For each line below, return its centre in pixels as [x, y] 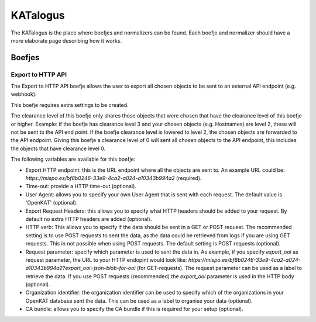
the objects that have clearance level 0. [58, 148]
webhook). [24, 94]
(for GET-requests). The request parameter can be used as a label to [219, 268]
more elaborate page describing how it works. [66, 40]
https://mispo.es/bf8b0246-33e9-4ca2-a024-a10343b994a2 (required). [114, 178]
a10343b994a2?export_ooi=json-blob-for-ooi [80, 268]
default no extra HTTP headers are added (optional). [89, 219]
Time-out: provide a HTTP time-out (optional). [81, 186]
